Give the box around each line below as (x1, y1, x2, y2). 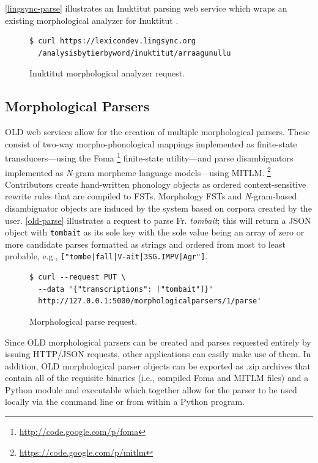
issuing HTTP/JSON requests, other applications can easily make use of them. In (5, 347, 311, 360)
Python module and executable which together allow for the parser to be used (5, 383, 297, 396)
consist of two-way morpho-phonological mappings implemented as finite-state (5, 137, 297, 150)
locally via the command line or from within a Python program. (5, 395, 245, 408)
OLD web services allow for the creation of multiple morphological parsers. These (5, 125, 310, 138)
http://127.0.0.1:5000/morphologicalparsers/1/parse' (38, 297, 262, 306)
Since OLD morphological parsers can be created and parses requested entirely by (5, 335, 311, 348)
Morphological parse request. (29, 314, 138, 327)
